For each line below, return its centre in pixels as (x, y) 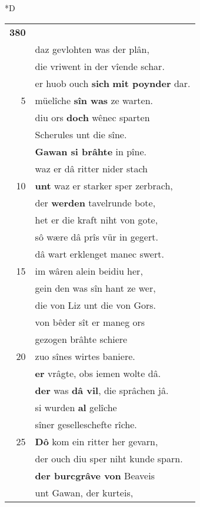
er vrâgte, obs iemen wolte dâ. (98, 373)
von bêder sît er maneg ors (90, 322)
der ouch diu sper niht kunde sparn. (109, 458)
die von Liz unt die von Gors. (95, 305)
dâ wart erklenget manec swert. (99, 253)
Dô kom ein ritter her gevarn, (96, 441)
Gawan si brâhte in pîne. (91, 151)
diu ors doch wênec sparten (92, 117)
